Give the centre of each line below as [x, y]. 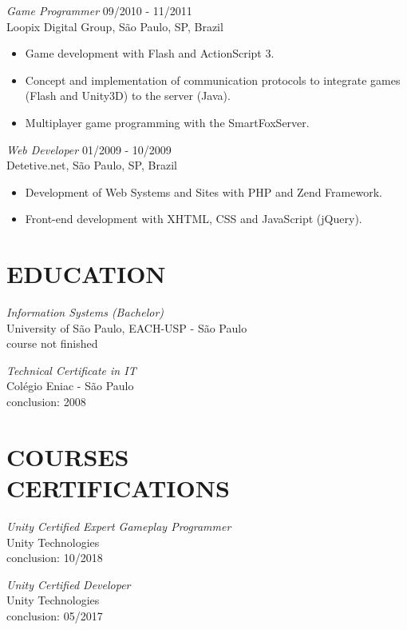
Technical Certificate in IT [71, 370]
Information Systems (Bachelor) [85, 312]
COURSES [68, 456]
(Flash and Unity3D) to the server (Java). [128, 96]
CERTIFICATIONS [118, 488]
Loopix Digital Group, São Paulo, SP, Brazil [115, 26]
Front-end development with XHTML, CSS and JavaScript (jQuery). [194, 219]
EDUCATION [86, 274]
